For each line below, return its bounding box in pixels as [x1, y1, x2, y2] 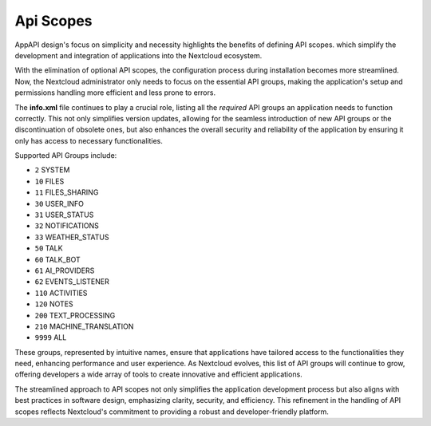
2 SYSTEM [34, 165, 70, 175]
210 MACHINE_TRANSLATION [34, 321, 134, 331]
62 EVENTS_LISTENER [34, 277, 109, 286]
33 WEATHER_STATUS [34, 232, 109, 242]
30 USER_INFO [34, 199, 84, 208]
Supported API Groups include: [14, 151, 117, 160]
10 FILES [34, 176, 65, 186]
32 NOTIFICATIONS [34, 221, 99, 231]
